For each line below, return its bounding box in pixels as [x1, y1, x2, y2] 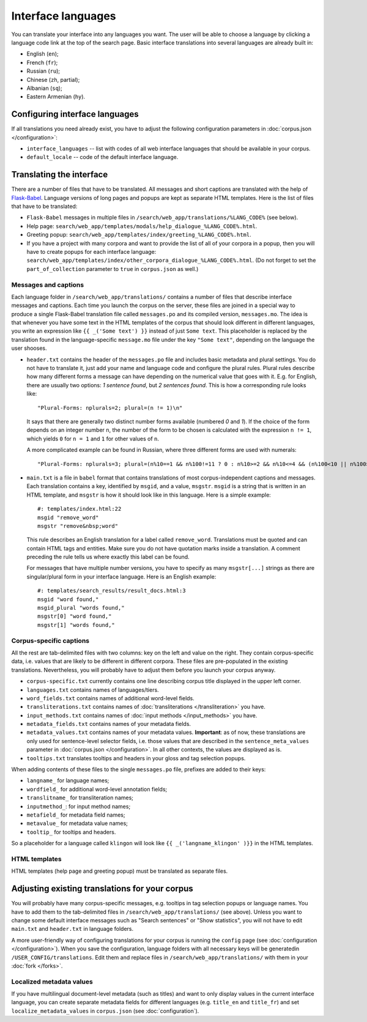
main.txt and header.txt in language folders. [11, 925, 134, 933]
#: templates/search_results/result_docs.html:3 [37, 587, 186, 594]
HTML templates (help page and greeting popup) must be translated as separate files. [11, 867, 228, 875]
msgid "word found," [37, 596, 99, 602]
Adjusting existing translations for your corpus [11, 884, 194, 894]
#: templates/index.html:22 [37, 505, 122, 513]
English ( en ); [26, 50, 59, 57]
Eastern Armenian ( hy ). [26, 93, 86, 100]
